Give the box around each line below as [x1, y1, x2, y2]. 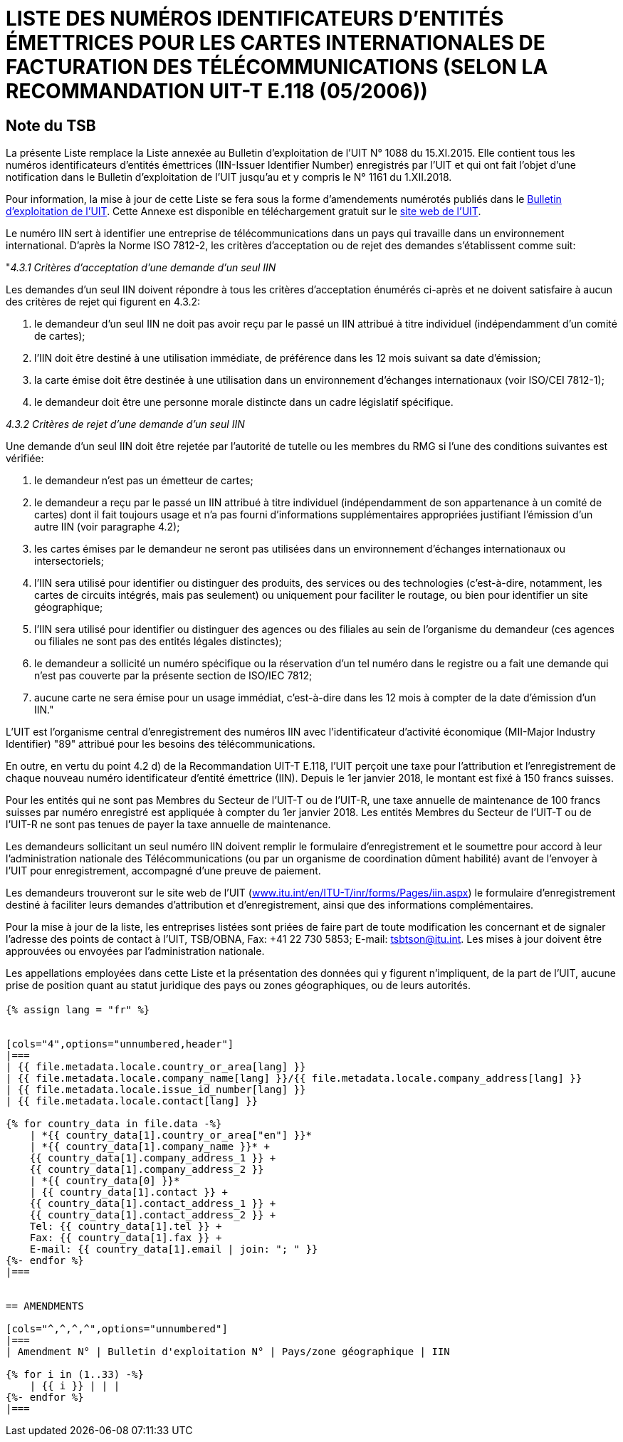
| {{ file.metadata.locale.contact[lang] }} [6, 1094, 258, 1107]
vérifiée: [6, 452, 44, 465]
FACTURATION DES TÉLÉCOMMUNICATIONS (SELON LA [6, 55, 548, 79]
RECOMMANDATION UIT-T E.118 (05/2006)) [6, 79, 428, 103]
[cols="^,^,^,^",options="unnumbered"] [6, 1322, 228, 1334]
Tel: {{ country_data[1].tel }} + [29, 1220, 222, 1232]
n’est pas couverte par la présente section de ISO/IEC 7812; [34, 669, 313, 682]
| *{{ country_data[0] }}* [29, 1174, 180, 1186]
